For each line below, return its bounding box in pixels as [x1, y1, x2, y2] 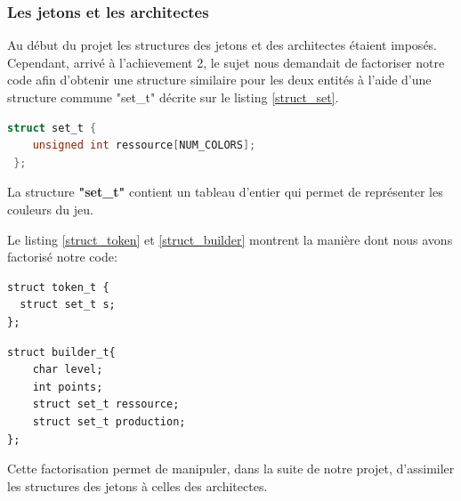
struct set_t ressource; [32, 398, 180, 411]
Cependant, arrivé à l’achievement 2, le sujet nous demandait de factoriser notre [7, 53, 445, 71]
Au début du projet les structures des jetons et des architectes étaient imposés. [7, 36, 438, 54]
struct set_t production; [32, 415, 186, 428]
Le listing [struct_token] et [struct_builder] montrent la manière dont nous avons [7, 230, 453, 248]
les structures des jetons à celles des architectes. [7, 476, 268, 495]
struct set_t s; [20, 298, 116, 311]
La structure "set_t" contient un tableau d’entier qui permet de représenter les [7, 182, 443, 201]
